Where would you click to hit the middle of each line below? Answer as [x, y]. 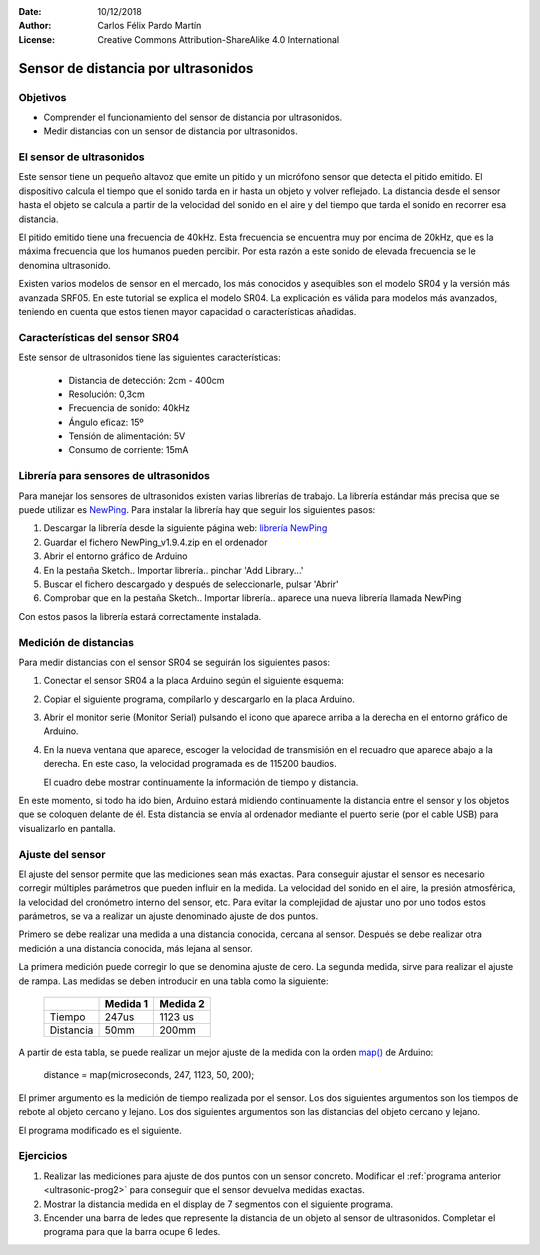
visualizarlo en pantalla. [67, 828]
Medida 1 [126, 1004]
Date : [30, 11]
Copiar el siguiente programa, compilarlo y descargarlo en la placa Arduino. [199, 699]
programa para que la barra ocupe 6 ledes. [132, 1232]
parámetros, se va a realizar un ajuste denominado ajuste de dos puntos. [168, 916]
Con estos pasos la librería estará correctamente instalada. [140, 616]
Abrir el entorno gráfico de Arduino [115, 556]
